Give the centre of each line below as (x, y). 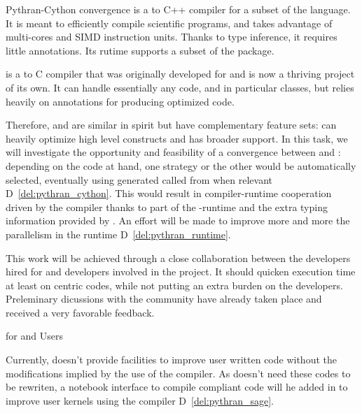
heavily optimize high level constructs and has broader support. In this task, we (177, 138)
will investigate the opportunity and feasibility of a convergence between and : (173, 152)
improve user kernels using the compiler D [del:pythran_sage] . (140, 400)
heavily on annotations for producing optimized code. (120, 101)
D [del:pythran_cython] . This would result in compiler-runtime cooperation (169, 193)
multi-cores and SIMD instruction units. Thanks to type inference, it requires (172, 37)
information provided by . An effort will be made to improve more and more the (178, 220)
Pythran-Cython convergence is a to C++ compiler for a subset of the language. (178, 9)
